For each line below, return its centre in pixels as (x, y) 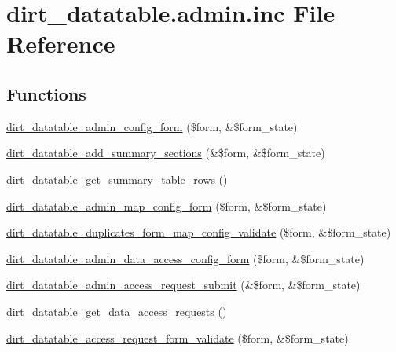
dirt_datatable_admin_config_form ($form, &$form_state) (152, 126)
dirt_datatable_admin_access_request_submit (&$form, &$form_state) (183, 285)
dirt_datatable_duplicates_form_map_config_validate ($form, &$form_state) (199, 232)
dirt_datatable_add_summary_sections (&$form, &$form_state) (166, 153)
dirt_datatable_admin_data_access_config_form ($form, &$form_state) (185, 258)
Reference (61, 44)
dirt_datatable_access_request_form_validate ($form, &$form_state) (178, 337)
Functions (46, 93)
